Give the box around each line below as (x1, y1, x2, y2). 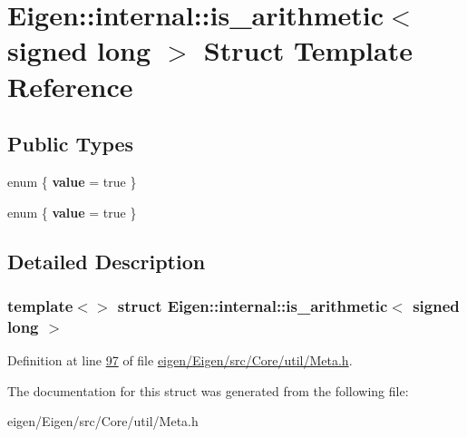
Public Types (7, 130, 134, 158)
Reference (7, 67, 133, 104)
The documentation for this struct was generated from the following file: (7, 381, 409, 400)
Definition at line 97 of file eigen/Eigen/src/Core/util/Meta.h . (7, 351, 353, 370)
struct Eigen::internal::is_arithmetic (117, 294, 388, 316)
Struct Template (203, 32, 413, 69)
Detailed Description (7, 247, 206, 275)
